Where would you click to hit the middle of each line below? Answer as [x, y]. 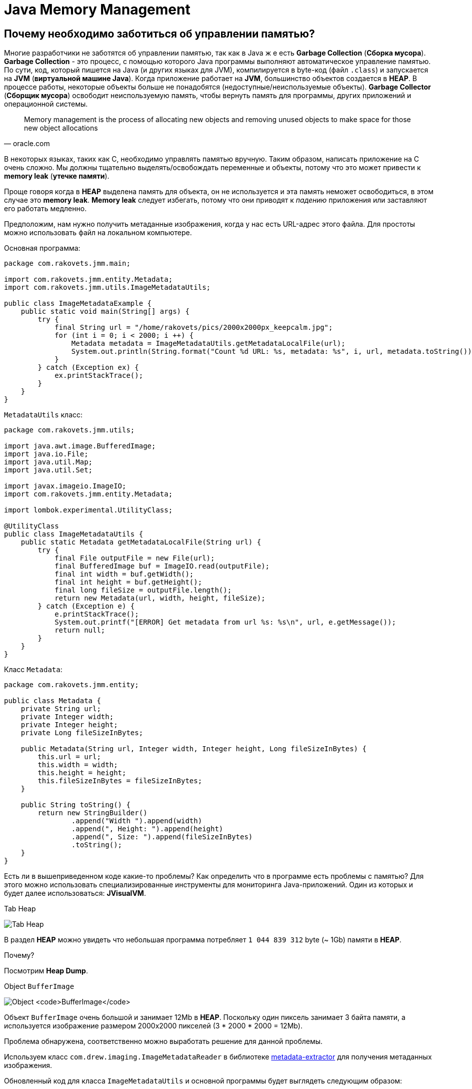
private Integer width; [67, 717]
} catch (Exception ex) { [88, 368]
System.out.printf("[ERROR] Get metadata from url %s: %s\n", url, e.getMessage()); [225, 622]
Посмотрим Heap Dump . [46, 971]
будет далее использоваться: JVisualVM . [75, 893]
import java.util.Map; [48, 462]
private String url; [61, 709]
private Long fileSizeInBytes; [82, 733]
